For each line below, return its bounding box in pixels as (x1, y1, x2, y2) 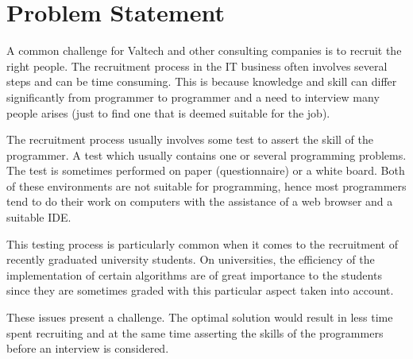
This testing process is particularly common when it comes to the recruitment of (6, 235, 398, 252)
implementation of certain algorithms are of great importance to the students (6, 266, 382, 283)
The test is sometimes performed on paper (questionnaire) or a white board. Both (6, 162, 405, 179)
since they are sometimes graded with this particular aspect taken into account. (6, 282, 394, 299)
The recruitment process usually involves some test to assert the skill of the (6, 131, 373, 148)
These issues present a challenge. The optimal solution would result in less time (6, 309, 393, 326)
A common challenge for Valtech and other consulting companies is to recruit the (6, 42, 402, 59)
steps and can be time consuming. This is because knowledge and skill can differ (6, 73, 397, 90)
